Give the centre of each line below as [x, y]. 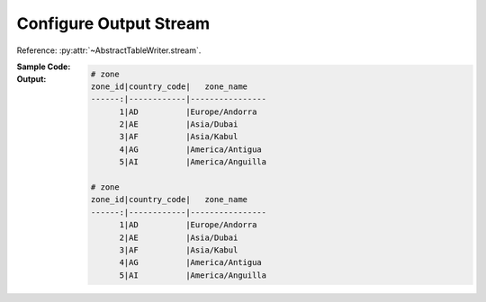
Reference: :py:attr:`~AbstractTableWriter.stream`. [109, 50]
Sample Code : [44, 67]
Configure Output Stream [113, 23]
